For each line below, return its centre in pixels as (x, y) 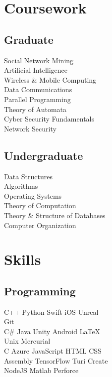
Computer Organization (40, 225)
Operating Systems (33, 195)
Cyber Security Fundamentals (49, 119)
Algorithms (21, 186)
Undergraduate (44, 155)
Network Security (30, 128)
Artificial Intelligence (36, 70)
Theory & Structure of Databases (55, 215)
